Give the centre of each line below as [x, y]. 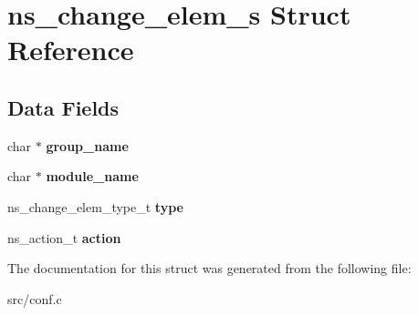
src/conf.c [35, 298]
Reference [71, 50]
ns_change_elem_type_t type [95, 206]
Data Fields [63, 107]
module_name [92, 176]
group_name [87, 145]
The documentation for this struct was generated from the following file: [209, 268]
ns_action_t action [64, 237]
